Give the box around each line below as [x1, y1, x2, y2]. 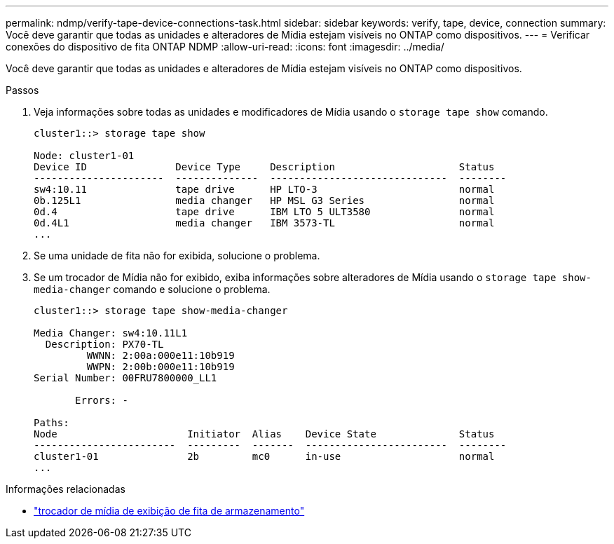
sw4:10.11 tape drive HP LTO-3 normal [34, 184, 495, 195]
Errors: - [75, 395, 128, 406]
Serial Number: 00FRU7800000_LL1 [34, 372, 217, 383]
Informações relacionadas [6, 483, 125, 495]
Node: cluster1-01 [34, 150, 135, 161]
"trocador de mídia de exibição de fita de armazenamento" [34, 505, 305, 517]
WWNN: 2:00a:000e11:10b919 [86, 350, 235, 361]
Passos [6, 84, 39, 96]
